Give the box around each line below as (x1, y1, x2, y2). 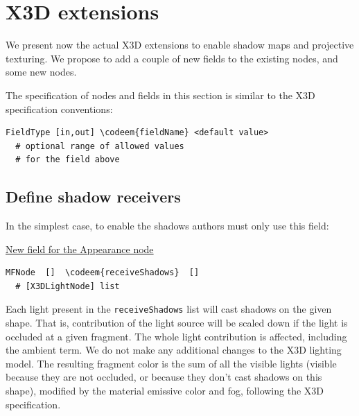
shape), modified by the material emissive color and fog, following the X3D (6, 383, 324, 398)
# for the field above (15, 155, 120, 165)
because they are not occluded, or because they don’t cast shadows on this (6, 370, 322, 384)
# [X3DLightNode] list (15, 281, 120, 291)
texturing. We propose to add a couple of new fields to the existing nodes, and (6, 51, 338, 65)
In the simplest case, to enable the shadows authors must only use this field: (6, 218, 329, 233)
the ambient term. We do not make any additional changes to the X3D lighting (6, 343, 342, 357)
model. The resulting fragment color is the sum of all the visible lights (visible (6, 356, 337, 370)
